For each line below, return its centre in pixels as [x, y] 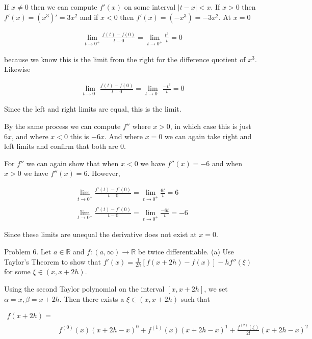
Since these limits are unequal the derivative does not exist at [100, 234]
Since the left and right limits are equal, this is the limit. [93, 109]
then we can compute [64, 7]
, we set [216, 289]
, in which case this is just [211, 126]
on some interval [150, 7]
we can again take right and [208, 136]
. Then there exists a [92, 298]
